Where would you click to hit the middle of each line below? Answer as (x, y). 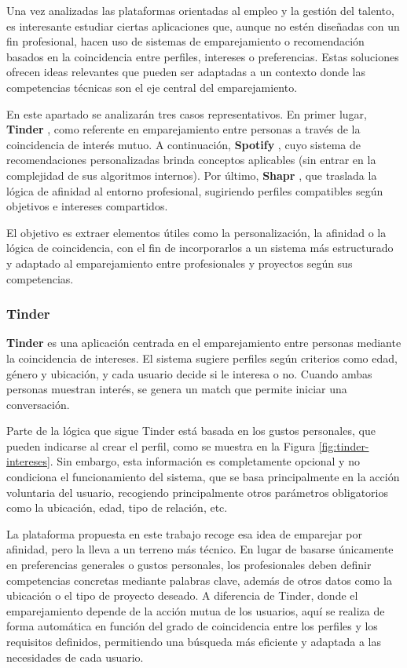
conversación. (38, 404)
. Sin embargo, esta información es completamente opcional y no (205, 461)
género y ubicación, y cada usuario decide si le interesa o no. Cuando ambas (189, 373)
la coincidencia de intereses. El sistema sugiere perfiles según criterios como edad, (202, 358)
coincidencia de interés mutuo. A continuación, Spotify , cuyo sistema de (183, 144)
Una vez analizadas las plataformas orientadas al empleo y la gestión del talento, (200, 10)
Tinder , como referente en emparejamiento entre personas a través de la (183, 129)
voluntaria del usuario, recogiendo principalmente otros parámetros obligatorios (197, 492)
